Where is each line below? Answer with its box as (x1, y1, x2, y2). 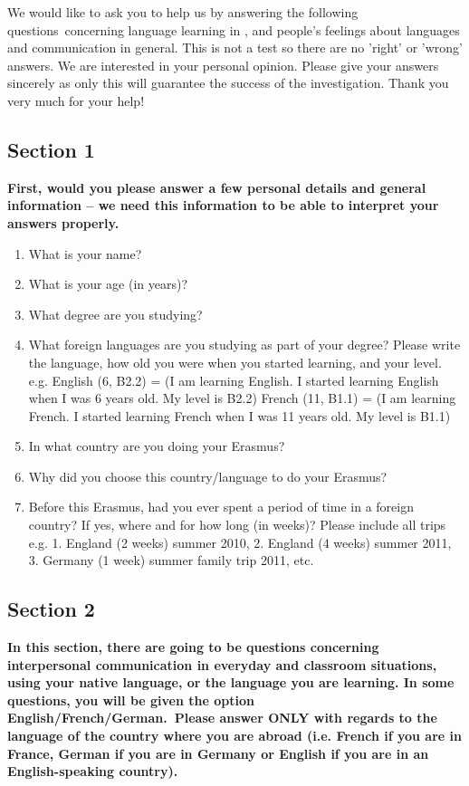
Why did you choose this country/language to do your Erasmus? (28, 466, 388, 485)
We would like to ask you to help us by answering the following (7, 3, 359, 21)
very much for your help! (7, 91, 145, 110)
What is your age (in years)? (28, 274, 188, 293)
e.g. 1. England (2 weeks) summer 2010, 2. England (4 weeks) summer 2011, (28, 532, 452, 551)
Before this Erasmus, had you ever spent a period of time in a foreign (28, 497, 414, 516)
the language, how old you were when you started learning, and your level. (28, 352, 442, 371)
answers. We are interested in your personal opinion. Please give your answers (7, 55, 439, 74)
